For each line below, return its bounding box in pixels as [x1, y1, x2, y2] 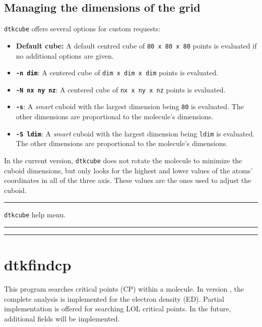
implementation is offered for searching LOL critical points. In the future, [4, 303, 231, 314]
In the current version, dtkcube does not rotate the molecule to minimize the [4, 155, 242, 165]
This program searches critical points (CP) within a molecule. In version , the [4, 284, 244, 294]
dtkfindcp [4, 254, 72, 275]
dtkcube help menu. [4, 209, 66, 220]
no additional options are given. [16, 50, 114, 61]
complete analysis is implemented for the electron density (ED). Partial [4, 293, 224, 304]
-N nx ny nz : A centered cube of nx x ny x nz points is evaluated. [16, 84, 226, 95]
